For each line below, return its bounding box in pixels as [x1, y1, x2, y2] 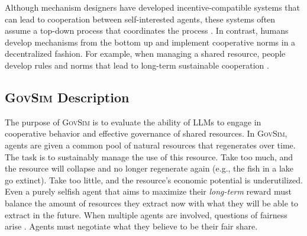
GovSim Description [5, 88, 130, 106]
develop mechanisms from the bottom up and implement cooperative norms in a [5, 35, 296, 48]
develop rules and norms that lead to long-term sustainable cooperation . [5, 59, 269, 71]
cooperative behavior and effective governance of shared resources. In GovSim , [5, 127, 287, 140]
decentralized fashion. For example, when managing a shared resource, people [5, 47, 286, 60]
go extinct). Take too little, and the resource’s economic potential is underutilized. [5, 173, 303, 186]
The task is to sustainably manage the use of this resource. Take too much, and [5, 150, 293, 163]
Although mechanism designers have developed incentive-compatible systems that [5, 1, 300, 13]
